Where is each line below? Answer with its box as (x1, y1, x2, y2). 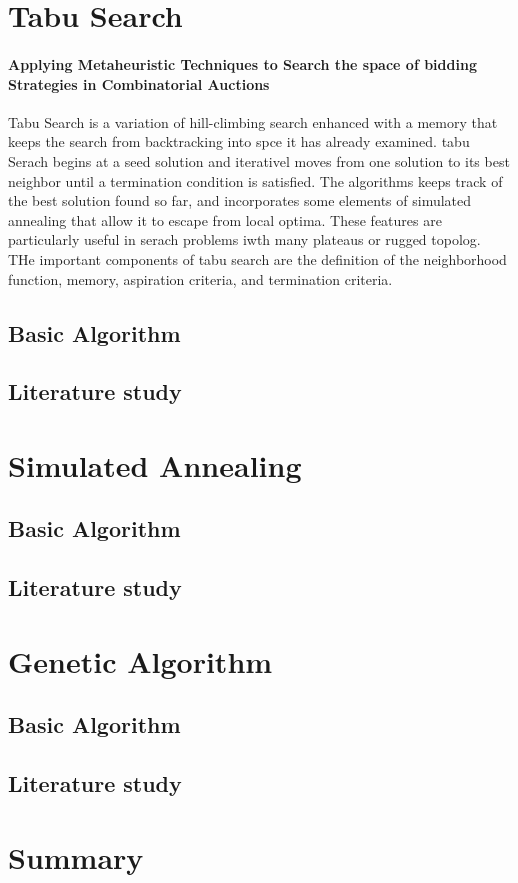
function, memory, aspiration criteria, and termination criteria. (8, 268, 393, 289)
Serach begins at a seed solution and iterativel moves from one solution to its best (8, 150, 510, 171)
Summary (8, 836, 144, 877)
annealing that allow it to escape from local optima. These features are (8, 209, 442, 230)
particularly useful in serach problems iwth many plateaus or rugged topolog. (8, 229, 481, 250)
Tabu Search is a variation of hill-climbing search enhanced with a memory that (8, 111, 498, 132)
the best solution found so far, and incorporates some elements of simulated (8, 190, 472, 211)
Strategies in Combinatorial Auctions (8, 73, 270, 94)
